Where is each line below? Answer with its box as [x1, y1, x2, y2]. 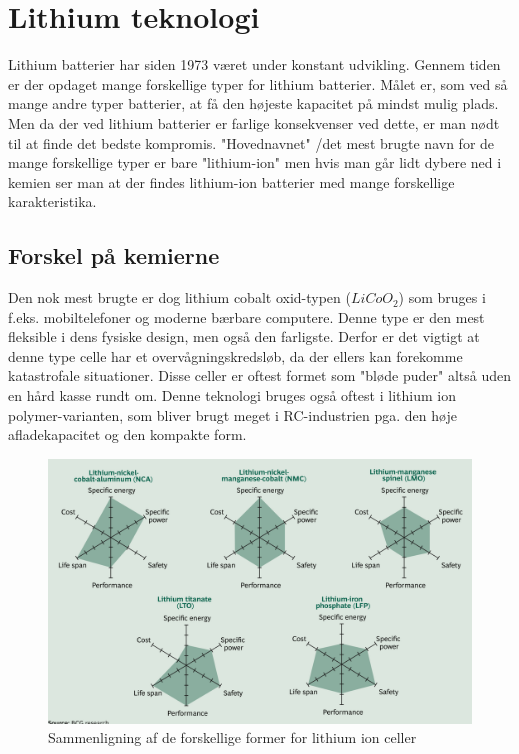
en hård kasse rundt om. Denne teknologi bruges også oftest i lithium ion [8, 385, 456, 406]
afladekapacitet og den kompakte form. [8, 424, 247, 445]
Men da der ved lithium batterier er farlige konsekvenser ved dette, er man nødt [8, 112, 500, 133]
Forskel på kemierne [8, 240, 220, 271]
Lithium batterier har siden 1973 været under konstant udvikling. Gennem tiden [8, 54, 501, 75]
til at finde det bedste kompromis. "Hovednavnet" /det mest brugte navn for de [8, 132, 495, 153]
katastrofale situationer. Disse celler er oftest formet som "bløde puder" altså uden [8, 365, 511, 386]
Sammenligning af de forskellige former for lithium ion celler [48, 727, 417, 748]
